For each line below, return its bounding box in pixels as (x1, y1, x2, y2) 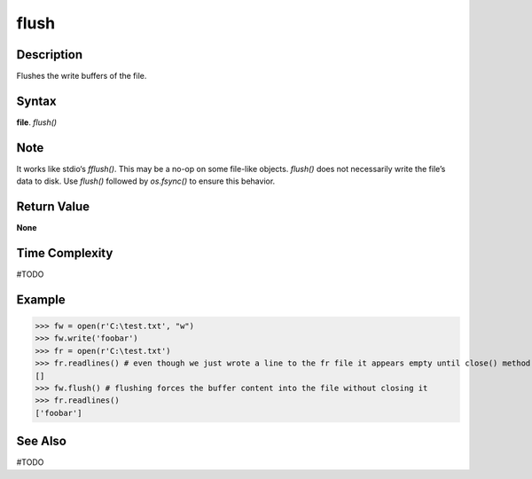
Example (16, 292, 66, 307)
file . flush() (16, 116, 58, 128)
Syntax (16, 93, 57, 108)
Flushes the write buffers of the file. (16, 71, 147, 82)
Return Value (16, 200, 90, 215)
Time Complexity (16, 245, 113, 261)
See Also (16, 434, 66, 449)
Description (16, 47, 83, 62)
